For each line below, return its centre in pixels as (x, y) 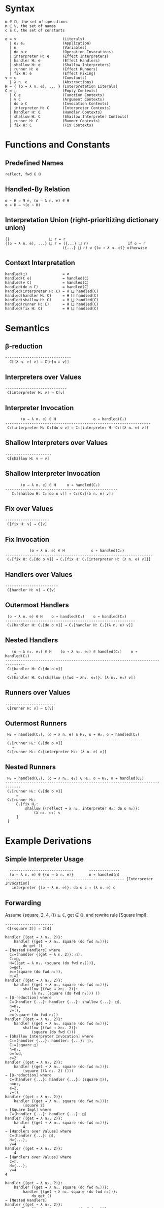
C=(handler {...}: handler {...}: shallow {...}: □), (66, 1002)
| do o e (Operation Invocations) (61, 52)
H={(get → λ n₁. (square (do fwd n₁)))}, (53, 963)
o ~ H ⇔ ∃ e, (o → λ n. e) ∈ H (37, 201)
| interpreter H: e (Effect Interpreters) (59, 56)
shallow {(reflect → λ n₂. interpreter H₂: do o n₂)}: (82, 809)
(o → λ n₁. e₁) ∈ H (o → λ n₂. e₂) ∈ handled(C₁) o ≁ (75, 652)
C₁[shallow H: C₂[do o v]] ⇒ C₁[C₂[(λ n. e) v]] (62, 493)
